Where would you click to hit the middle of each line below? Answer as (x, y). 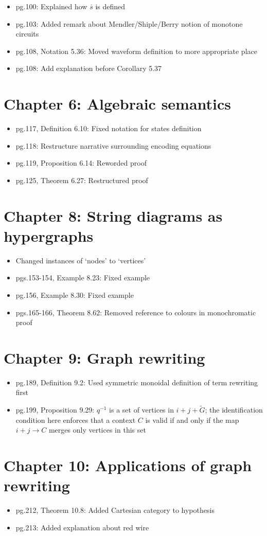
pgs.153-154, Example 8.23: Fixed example (83, 278)
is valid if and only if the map (192, 419)
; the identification (234, 410)
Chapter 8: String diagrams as (113, 215)
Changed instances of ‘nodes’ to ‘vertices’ (81, 260)
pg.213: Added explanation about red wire (82, 527)
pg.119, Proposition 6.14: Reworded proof (81, 163)
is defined (110, 6)
